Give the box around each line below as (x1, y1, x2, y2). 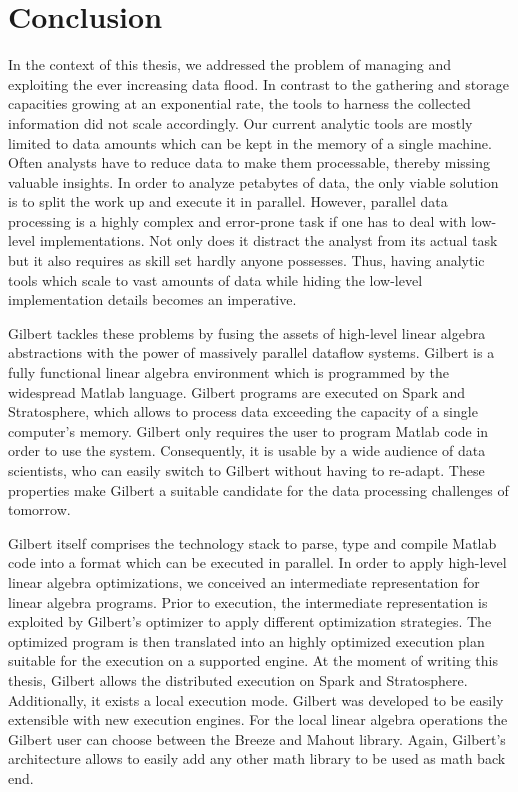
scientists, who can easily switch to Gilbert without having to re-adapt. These (8, 460, 485, 480)
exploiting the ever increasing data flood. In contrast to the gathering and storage (8, 73, 509, 94)
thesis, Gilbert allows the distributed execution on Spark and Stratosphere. (8, 669, 468, 690)
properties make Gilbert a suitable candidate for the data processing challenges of (8, 479, 509, 500)
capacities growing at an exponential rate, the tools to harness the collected (8, 93, 471, 114)
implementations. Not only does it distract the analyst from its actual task (39, 230, 498, 251)
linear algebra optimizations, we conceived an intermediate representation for (8, 571, 480, 592)
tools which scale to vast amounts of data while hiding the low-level (8, 269, 423, 290)
